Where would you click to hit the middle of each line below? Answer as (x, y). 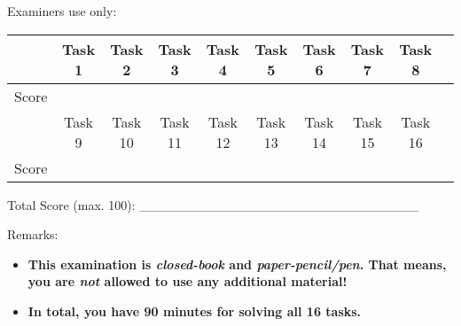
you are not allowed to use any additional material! (188, 281)
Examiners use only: (62, 11)
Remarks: (33, 234)
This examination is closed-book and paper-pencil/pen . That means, (237, 264)
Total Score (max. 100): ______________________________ (213, 204)
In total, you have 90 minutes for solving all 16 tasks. (195, 310)
